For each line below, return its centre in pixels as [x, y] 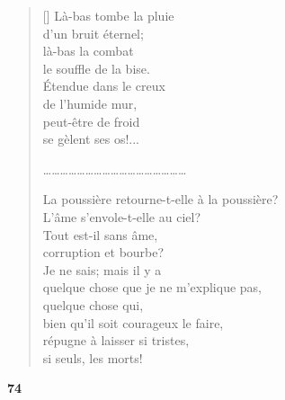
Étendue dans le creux [104, 86]
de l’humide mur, [90, 103]
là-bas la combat [88, 51]
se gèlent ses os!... [91, 139]
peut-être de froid [91, 121]
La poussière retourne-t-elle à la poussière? [160, 199]
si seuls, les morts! [93, 357]
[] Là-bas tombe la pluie [108, 15]
